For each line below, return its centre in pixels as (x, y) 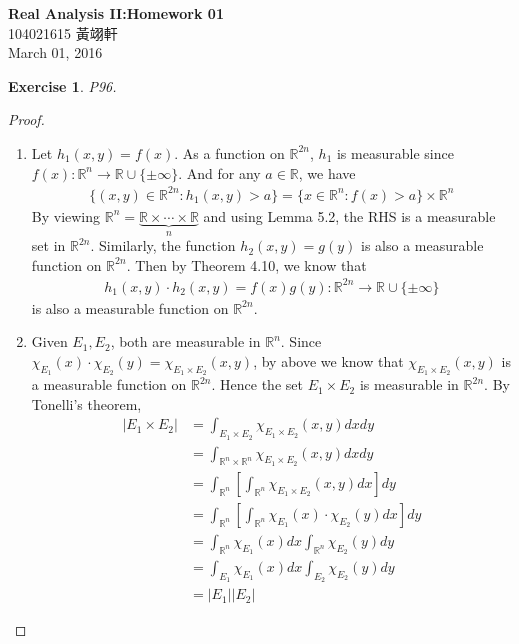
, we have (327, 172)
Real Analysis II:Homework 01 (116, 13)
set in (48, 245)
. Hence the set (257, 384)
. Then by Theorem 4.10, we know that (246, 264)
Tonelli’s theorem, (86, 403)
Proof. (26, 119)
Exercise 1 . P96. (62, 85)
